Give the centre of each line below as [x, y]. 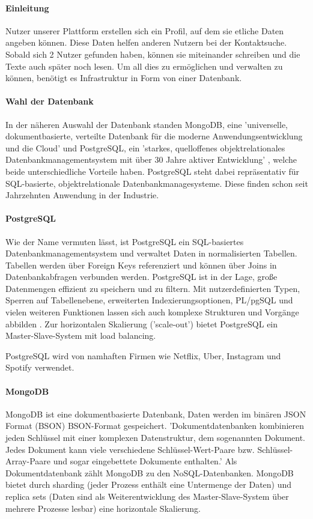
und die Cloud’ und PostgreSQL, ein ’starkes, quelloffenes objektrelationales [145, 147]
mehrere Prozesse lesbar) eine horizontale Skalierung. [103, 508]
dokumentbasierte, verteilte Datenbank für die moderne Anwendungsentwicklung [154, 136]
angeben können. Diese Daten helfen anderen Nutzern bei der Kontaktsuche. [146, 42]
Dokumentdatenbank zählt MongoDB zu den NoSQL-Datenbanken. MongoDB [150, 472]
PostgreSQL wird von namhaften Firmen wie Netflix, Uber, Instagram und [143, 355]
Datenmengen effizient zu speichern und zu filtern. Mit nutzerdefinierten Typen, [153, 288]
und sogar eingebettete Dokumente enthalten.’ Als [145, 461]
